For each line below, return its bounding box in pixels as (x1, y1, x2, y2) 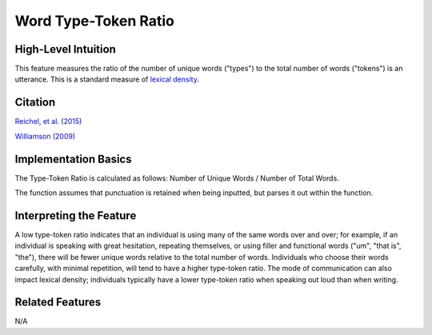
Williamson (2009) (14, 131, 76, 141)
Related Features (14, 296, 102, 309)
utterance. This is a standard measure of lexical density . (14, 74, 199, 84)
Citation (14, 96, 56, 110)
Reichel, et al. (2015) (14, 117, 82, 126)
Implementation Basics (14, 152, 132, 166)
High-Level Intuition (14, 42, 116, 56)
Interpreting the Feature (14, 209, 137, 222)
